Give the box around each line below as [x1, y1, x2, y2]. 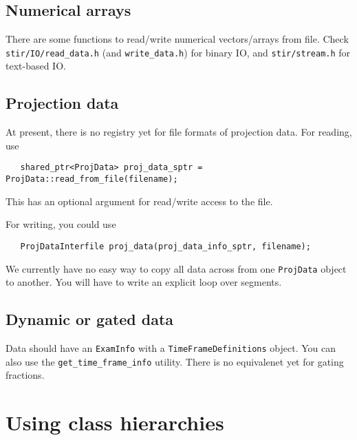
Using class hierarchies [6, 408, 224, 437]
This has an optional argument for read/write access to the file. [6, 193, 273, 208]
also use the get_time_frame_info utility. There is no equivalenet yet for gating [6, 354, 344, 368]
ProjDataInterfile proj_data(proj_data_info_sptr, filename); [20, 241, 311, 251]
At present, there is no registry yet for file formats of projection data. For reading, [6, 125, 352, 139]
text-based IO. [6, 59, 66, 73]
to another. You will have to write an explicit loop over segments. [6, 275, 282, 289]
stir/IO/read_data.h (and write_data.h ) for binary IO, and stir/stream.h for [6, 45, 351, 59]
